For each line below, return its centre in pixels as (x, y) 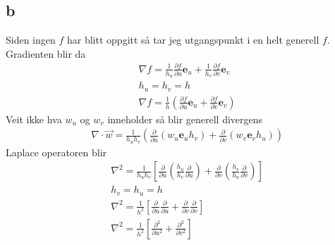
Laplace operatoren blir (56, 152)
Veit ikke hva (34, 119)
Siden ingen (31, 40)
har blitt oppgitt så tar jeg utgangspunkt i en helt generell (193, 40)
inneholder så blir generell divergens (185, 119)
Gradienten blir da (46, 53)
